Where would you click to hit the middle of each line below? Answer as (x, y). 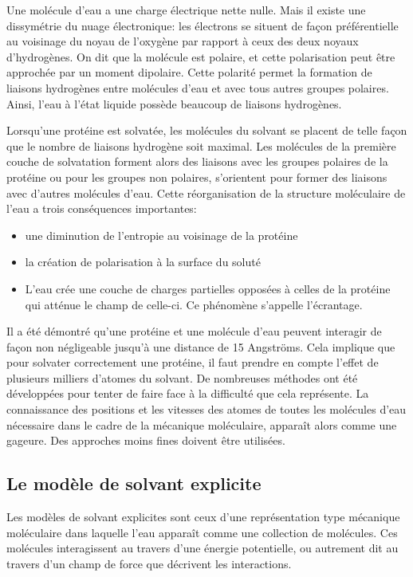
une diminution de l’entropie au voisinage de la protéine (161, 235)
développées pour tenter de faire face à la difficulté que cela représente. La (188, 393)
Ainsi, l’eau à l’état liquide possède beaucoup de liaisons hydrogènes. (174, 103)
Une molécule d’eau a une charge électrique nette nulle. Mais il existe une (186, 10)
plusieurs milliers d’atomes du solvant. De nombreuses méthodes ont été (182, 377)
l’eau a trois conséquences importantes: (102, 208)
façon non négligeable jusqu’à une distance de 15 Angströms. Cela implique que (201, 346)
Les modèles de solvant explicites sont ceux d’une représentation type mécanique (203, 517)
